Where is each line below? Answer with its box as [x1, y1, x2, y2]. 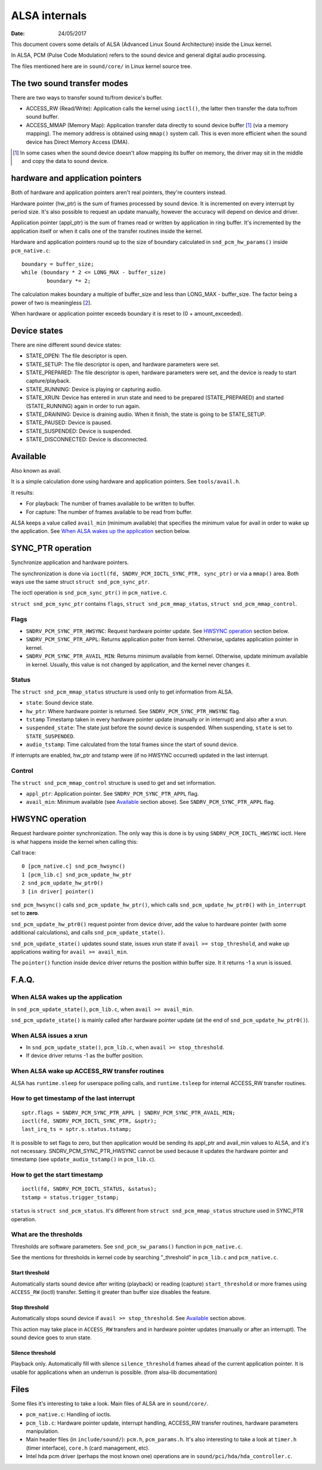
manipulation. [26, 1427, 60, 1435]
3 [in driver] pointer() [21, 888, 94, 895]
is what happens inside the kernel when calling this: [11, 838, 138, 845]
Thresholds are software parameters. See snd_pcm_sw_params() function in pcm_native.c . [11, 1243, 243, 1250]
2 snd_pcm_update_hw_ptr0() [21, 880, 104, 886]
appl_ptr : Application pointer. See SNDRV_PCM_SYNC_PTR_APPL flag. [26, 790, 199, 797]
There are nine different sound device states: [11, 341, 122, 349]
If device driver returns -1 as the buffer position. [26, 1052, 144, 1059]
